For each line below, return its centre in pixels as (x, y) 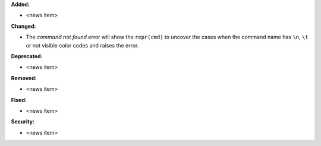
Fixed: (19, 100)
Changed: (23, 26)
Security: (23, 122)
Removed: (24, 78)
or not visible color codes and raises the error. (82, 45)
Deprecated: (27, 56)
